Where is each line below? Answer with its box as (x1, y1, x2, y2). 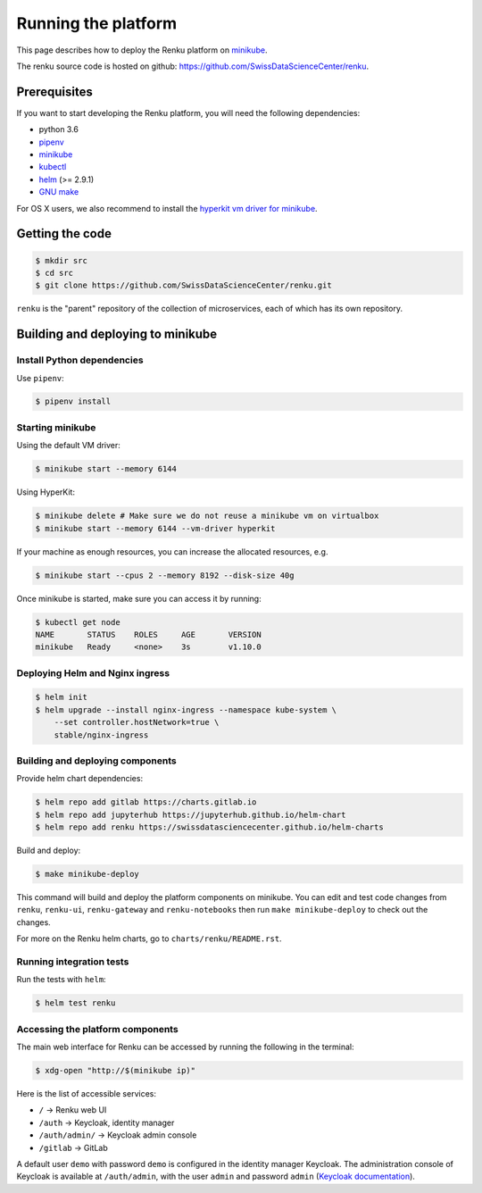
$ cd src (35, 268, 74, 278)
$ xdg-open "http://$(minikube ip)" (35, 1065, 196, 1076)
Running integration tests (16, 955, 129, 968)
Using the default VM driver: (16, 440, 120, 451)
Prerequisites (16, 84, 93, 99)
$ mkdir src (35, 255, 88, 265)
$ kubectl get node (35, 617, 120, 627)
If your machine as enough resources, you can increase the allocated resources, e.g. (16, 546, 328, 557)
